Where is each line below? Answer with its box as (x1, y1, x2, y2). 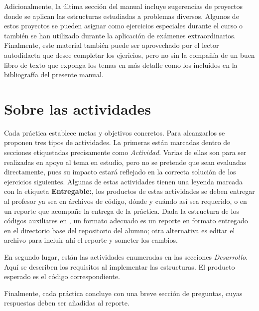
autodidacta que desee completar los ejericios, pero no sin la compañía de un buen (4, 49, 255, 60)
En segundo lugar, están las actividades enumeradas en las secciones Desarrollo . (4, 252, 248, 262)
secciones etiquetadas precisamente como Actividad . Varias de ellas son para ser (4, 147, 247, 157)
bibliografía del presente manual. (4, 69, 104, 80)
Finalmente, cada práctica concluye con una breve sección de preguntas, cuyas (4, 288, 243, 298)
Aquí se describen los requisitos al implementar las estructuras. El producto (4, 261, 235, 272)
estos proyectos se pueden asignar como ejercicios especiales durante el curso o (4, 20, 243, 31)
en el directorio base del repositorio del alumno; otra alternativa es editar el (4, 225, 235, 235)
